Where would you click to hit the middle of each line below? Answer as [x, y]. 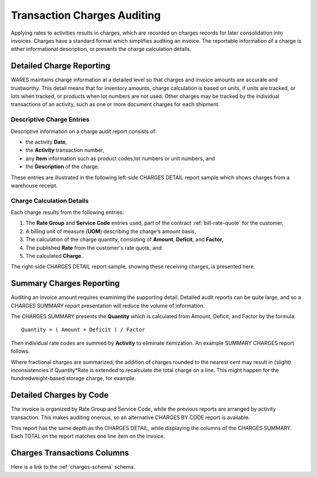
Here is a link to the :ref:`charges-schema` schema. [73, 467]
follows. [20, 351]
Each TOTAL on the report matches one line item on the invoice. [88, 436]
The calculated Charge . [54, 255]
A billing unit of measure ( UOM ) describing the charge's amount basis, [111, 231]
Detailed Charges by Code [60, 395]
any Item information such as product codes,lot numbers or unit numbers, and [120, 158]
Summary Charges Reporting [65, 283]
